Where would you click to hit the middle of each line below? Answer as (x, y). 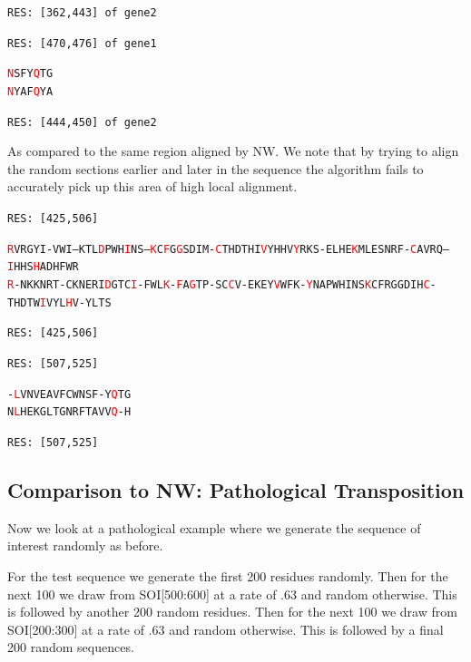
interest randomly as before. (85, 545)
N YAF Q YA (30, 91)
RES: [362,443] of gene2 (82, 13)
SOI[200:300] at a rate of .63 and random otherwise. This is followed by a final (226, 629)
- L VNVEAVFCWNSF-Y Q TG (69, 394)
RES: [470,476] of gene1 (82, 43)
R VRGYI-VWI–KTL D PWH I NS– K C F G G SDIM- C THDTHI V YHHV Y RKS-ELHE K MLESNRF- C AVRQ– (229, 249)
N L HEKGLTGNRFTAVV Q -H (69, 412)
